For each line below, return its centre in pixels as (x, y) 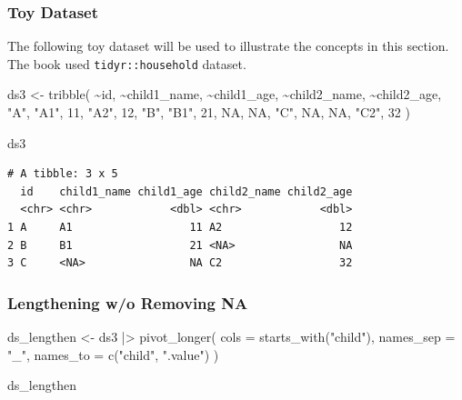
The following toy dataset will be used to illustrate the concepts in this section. (228, 46)
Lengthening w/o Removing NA (128, 302)
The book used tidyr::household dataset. (127, 63)
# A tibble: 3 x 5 (63, 174)
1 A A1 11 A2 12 (180, 228)
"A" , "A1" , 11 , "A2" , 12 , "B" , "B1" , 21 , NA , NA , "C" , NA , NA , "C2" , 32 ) (209, 112)
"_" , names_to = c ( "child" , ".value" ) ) (113, 354)
